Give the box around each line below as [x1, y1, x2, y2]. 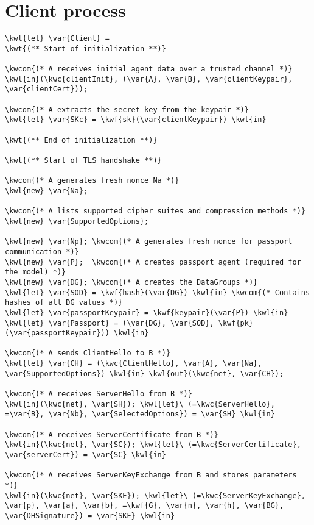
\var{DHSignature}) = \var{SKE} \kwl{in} [5, 511, 175, 520]
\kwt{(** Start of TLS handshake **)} [5, 156, 162, 165]
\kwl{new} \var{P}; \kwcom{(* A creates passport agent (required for [5, 257, 301, 266]
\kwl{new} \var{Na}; [5, 186, 88, 195]
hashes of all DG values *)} [5, 298, 123, 307]
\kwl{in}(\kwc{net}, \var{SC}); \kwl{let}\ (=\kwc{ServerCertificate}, [5, 440, 301, 449]
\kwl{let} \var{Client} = [5, 34, 110, 43]
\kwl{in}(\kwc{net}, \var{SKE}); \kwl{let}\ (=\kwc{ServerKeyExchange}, [5, 491, 305, 500]
